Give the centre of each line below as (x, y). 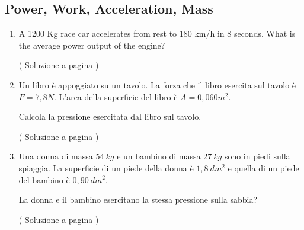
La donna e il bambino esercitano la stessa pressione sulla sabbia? (138, 199)
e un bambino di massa (159, 156)
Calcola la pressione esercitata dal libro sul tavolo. (110, 116)
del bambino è (44, 179)
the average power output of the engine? (92, 45)
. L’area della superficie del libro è (116, 96)
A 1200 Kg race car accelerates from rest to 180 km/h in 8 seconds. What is (157, 33)
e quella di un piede (263, 167)
